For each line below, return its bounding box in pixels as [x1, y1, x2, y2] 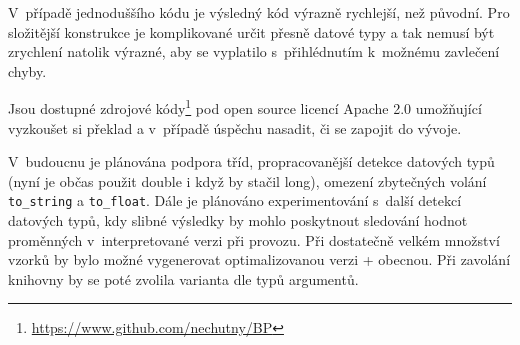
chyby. [8, 60, 47, 81]
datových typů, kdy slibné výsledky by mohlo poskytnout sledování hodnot [8, 210, 468, 231]
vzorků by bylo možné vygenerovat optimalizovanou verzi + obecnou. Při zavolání [8, 249, 511, 270]
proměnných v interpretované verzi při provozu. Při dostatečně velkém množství [8, 229, 500, 250]
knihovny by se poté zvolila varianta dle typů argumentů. [8, 268, 359, 289]
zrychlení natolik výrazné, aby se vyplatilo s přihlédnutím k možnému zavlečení [8, 41, 500, 62]
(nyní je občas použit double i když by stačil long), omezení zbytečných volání [8, 170, 487, 191]
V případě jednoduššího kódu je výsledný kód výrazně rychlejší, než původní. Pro [8, 2, 510, 22]
